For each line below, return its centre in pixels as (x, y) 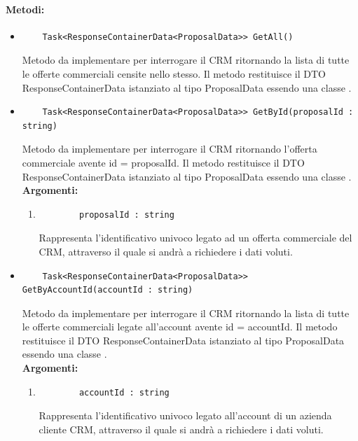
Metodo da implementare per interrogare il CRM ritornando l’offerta (170, 149)
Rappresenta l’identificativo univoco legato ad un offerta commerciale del (195, 238)
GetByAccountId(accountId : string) (108, 290)
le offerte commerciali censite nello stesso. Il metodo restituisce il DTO (174, 73)
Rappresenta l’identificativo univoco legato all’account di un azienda (185, 415)
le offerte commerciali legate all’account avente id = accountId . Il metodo (180, 327)
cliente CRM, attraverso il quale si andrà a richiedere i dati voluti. (181, 429)
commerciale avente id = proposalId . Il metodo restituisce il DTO (163, 162)
